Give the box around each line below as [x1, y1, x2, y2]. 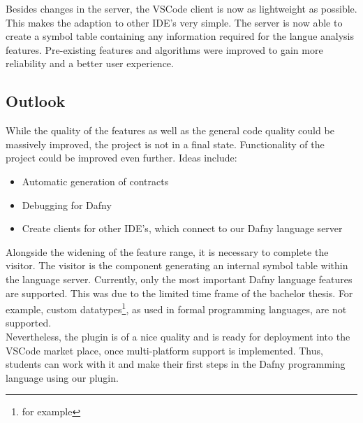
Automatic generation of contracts [22, 173, 169, 188]
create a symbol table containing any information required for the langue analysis [6, 29, 355, 43]
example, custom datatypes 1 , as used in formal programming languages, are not [6, 300, 347, 316]
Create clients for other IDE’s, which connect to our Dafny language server [22, 221, 343, 236]
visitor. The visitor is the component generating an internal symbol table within [6, 258, 348, 273]
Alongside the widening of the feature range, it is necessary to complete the [6, 244, 329, 259]
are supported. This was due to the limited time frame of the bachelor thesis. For [6, 285, 353, 300]
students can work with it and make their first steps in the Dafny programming [6, 357, 346, 371]
